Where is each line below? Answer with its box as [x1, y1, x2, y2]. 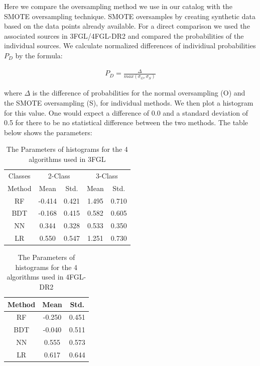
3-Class [95, 170, 118, 180]
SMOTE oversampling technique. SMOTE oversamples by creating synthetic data [4, 11, 255, 21]
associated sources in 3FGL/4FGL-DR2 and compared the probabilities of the [4, 30, 244, 41]
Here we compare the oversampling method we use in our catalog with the [4, 1, 232, 11]
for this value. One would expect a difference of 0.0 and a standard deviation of [4, 107, 248, 118]
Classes [8, 170, 31, 180]
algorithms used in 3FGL [29, 153, 106, 164]
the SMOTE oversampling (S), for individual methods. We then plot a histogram [4, 98, 253, 108]
